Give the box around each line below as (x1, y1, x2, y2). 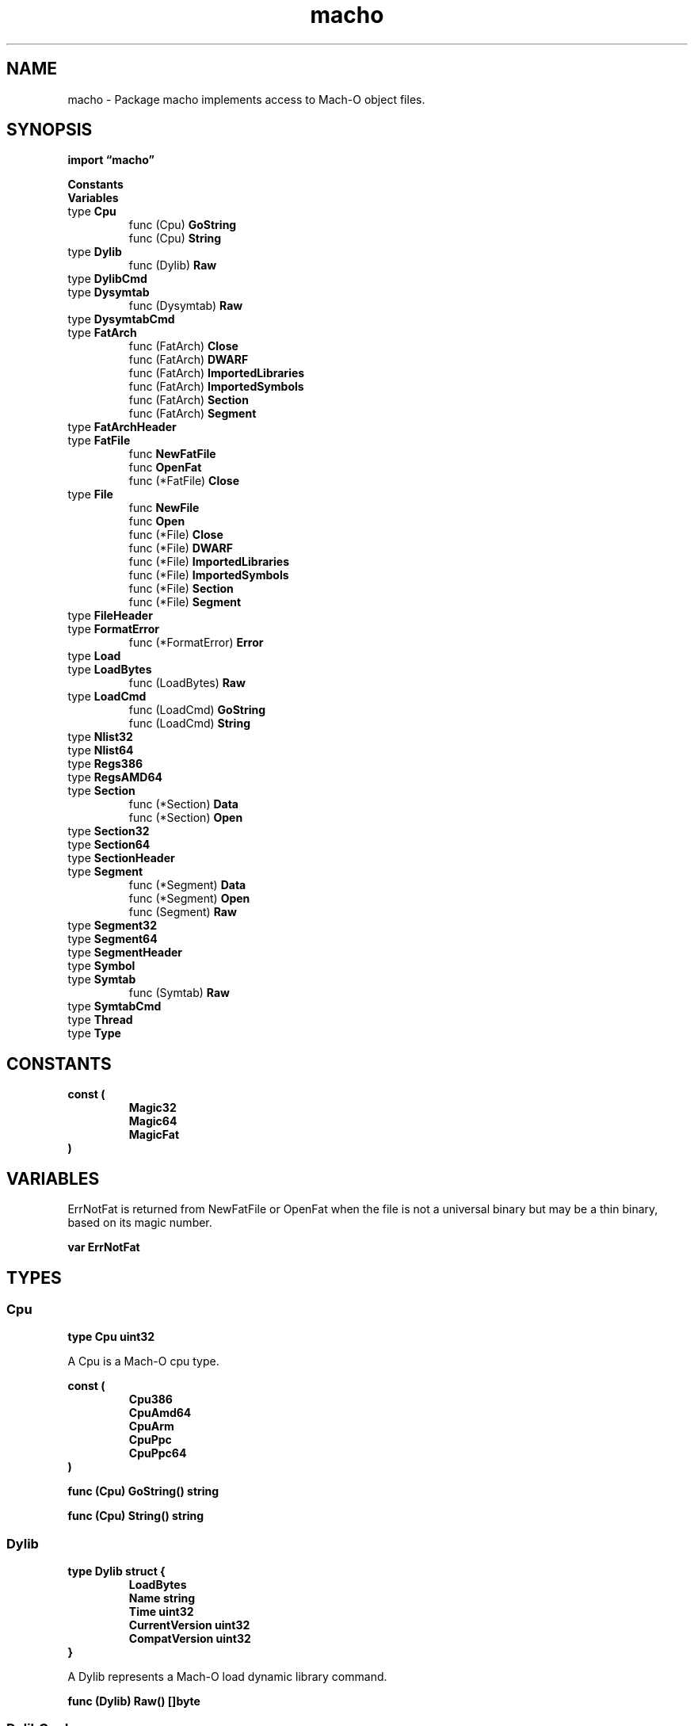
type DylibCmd (67, 272, 147, 286)
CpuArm (128, 1419, 174, 1434)
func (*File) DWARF (128, 541, 234, 556)
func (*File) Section (128, 582, 234, 596)
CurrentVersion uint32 (128, 1618, 250, 1632)
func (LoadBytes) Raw (128, 676, 246, 690)
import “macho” (67, 153, 154, 167)
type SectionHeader (67, 851, 175, 865)
